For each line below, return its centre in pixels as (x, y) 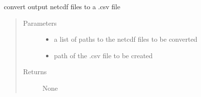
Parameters (40, 23)
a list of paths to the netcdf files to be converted (126, 39)
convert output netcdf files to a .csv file (62, 6)
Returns (35, 72)
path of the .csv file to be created (103, 55)
